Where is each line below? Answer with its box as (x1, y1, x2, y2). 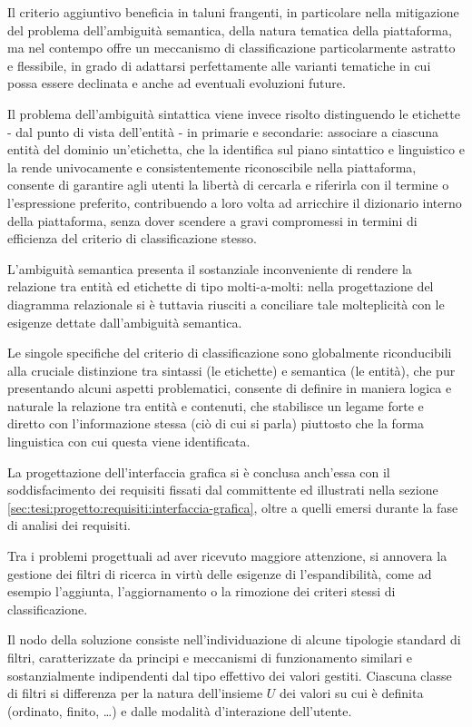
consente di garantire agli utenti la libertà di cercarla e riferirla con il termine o (7, 175, 449, 194)
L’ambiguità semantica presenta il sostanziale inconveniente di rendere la (7, 259, 412, 278)
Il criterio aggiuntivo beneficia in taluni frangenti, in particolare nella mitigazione (7, 3, 459, 21)
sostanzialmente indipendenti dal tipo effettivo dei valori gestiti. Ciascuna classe (7, 665, 452, 684)
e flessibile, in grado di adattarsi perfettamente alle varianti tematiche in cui (7, 55, 431, 74)
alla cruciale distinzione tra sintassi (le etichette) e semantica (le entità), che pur (7, 360, 456, 379)
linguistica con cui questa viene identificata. (7, 432, 251, 451)
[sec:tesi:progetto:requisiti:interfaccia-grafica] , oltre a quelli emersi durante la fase (7, 497, 458, 516)
